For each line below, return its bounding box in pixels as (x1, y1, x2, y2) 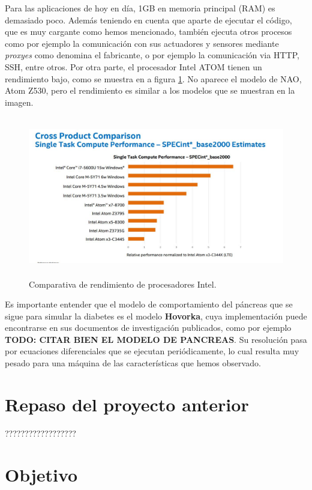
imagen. (5, 95, 34, 108)
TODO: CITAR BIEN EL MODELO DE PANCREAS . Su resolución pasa (5, 333, 307, 345)
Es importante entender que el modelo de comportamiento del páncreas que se (5, 298, 293, 310)
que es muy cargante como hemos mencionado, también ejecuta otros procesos (5, 25, 292, 38)
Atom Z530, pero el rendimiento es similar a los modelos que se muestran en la (5, 84, 295, 97)
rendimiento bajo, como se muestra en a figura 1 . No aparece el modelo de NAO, (5, 72, 302, 85)
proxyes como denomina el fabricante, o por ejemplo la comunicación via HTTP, (5, 49, 299, 61)
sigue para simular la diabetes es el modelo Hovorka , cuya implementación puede (5, 309, 307, 322)
